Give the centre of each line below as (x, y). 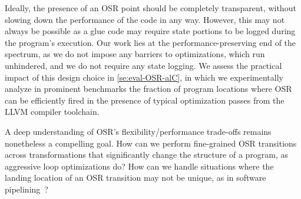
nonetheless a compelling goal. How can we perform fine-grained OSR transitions (151, 143)
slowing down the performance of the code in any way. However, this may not (145, 19)
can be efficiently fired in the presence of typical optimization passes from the (145, 100)
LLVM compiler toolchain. (52, 112)
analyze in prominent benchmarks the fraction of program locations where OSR (148, 89)
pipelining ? (27, 189)
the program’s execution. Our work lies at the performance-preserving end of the (150, 42)
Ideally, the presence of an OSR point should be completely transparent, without (150, 8)
